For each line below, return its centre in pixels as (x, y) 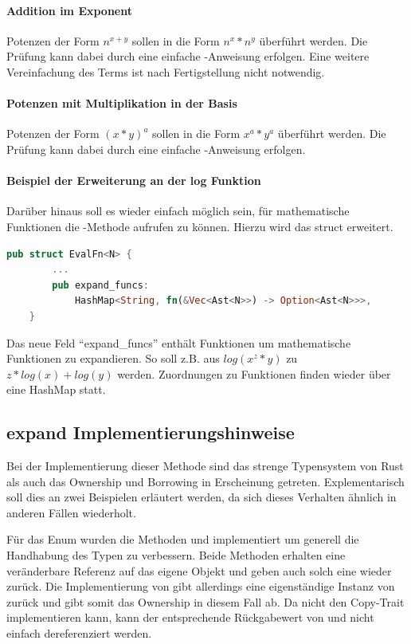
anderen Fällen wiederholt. (71, 512)
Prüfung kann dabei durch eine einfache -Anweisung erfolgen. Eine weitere (188, 56)
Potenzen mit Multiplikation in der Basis (122, 103)
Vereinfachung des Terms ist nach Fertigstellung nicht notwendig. (166, 71)
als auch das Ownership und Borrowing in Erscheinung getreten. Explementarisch (205, 481)
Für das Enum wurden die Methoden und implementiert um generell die (183, 539)
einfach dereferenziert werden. (79, 633)
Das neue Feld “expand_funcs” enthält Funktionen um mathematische (179, 342)
